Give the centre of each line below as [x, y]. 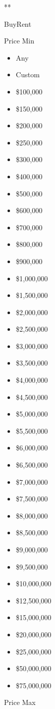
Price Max [20, 702]
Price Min [19, 41]
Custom [28, 74]
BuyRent [18, 23]
